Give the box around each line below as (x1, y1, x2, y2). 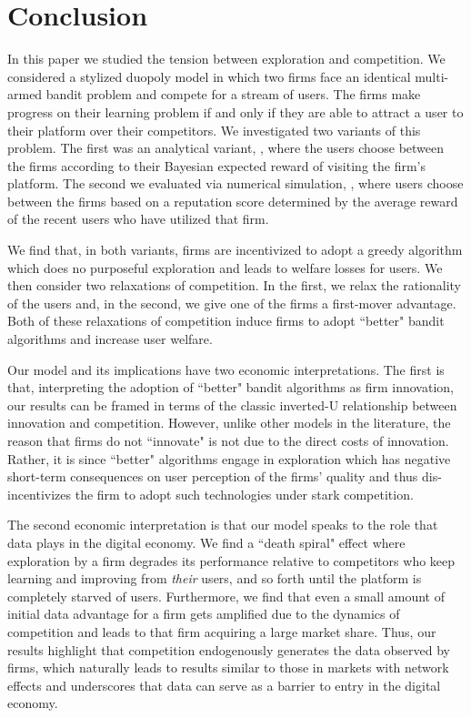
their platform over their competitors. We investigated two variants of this (7, 120, 421, 139)
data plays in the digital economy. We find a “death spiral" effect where (7, 532, 406, 551)
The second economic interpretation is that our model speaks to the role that (7, 515, 438, 534)
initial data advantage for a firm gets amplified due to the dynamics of (7, 604, 400, 623)
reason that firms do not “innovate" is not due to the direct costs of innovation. (7, 431, 449, 450)
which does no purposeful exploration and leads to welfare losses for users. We (7, 258, 443, 277)
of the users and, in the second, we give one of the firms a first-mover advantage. (7, 293, 456, 312)
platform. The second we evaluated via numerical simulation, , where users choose (7, 174, 464, 193)
